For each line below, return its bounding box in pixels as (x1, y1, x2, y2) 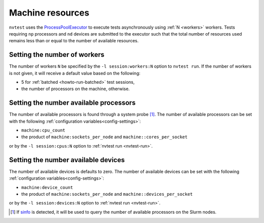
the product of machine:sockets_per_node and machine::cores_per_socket (21, 134, 188, 140)
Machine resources (9, 7, 89, 18)
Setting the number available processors (9, 99, 136, 107)
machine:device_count (21, 185, 73, 190)
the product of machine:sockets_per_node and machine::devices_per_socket (21, 191, 193, 197)
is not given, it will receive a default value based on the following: (9, 70, 140, 76)
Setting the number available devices (9, 156, 125, 164)
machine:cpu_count (21, 128, 66, 133)
